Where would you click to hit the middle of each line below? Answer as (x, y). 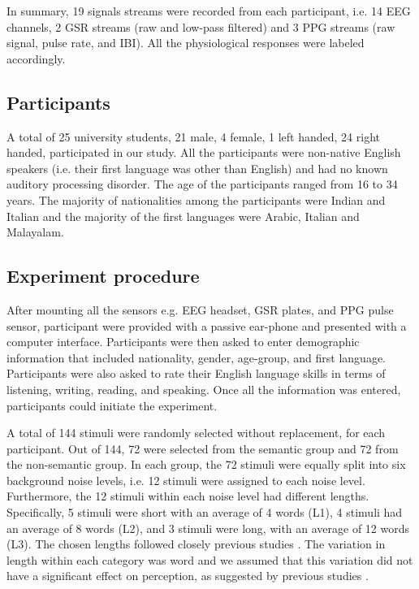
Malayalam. (35, 232)
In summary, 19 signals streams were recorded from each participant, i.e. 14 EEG (209, 11)
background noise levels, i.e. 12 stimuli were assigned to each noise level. (186, 480)
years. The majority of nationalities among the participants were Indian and (196, 199)
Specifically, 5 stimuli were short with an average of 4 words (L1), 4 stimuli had (205, 512)
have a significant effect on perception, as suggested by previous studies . (188, 576)
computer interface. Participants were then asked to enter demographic (183, 342)
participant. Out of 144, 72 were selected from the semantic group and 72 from (203, 448)
